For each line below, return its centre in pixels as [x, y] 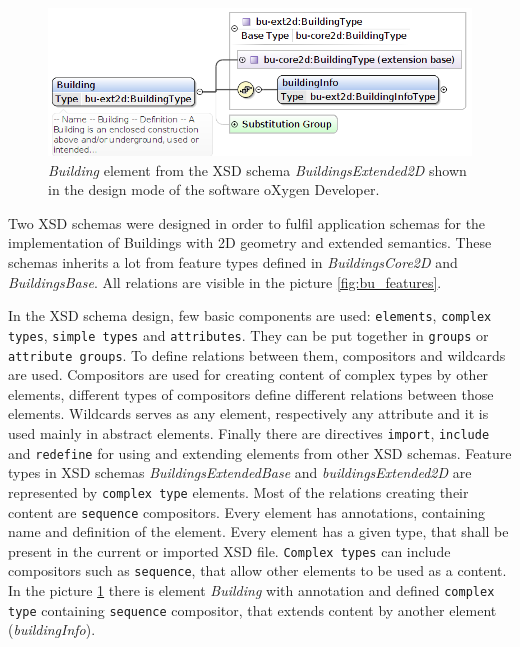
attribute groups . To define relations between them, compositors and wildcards [257, 354]
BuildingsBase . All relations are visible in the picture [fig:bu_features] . [225, 281]
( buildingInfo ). [52, 629]
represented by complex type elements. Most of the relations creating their [238, 491]
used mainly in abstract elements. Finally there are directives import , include [249, 432]
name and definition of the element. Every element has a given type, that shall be [258, 531]
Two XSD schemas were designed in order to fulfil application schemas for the [247, 222]
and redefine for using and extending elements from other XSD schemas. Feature [260, 452]
